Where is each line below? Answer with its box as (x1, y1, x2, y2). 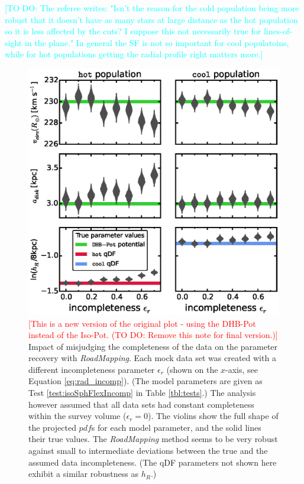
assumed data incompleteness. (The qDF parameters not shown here (28, 456, 277, 468)
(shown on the (166, 363, 218, 375)
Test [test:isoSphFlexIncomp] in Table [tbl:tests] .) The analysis (28, 386, 256, 399)
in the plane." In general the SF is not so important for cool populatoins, (24, 36, 289, 48)
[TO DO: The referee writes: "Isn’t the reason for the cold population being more (5, 2, 299, 14)
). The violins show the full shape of (147, 410, 279, 422)
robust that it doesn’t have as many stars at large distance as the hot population (5, 13, 298, 25)
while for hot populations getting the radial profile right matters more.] (5, 48, 263, 60)
